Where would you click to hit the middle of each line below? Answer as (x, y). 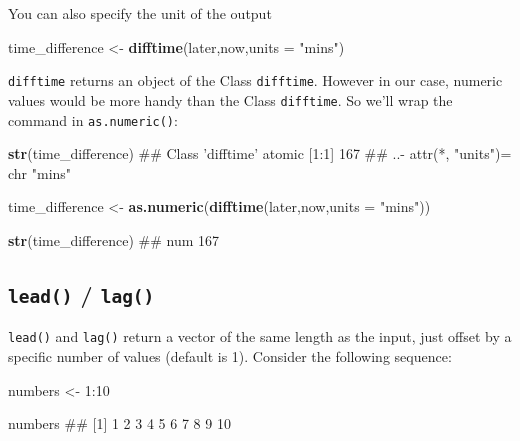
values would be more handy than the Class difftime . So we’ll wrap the (230, 99)
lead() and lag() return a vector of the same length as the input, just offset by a (260, 336)
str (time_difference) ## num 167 (114, 239)
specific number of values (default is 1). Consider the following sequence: (230, 355)
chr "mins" (40, 172)
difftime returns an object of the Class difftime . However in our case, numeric (255, 80)
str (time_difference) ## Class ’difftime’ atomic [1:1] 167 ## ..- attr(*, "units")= (260, 153)
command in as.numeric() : (93, 119)
